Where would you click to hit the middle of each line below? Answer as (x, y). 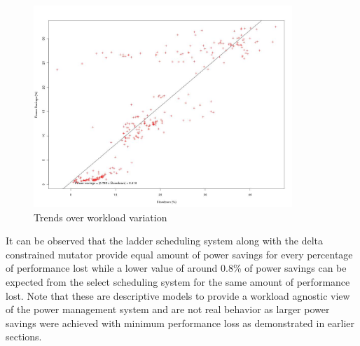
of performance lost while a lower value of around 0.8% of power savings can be (176, 268)
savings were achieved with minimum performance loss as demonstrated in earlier (180, 323)
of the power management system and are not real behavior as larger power (168, 309)
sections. (24, 337)
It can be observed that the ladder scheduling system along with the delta (165, 241)
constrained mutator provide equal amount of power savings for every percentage (179, 254)
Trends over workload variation (101, 217)
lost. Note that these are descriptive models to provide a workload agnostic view (178, 295)
